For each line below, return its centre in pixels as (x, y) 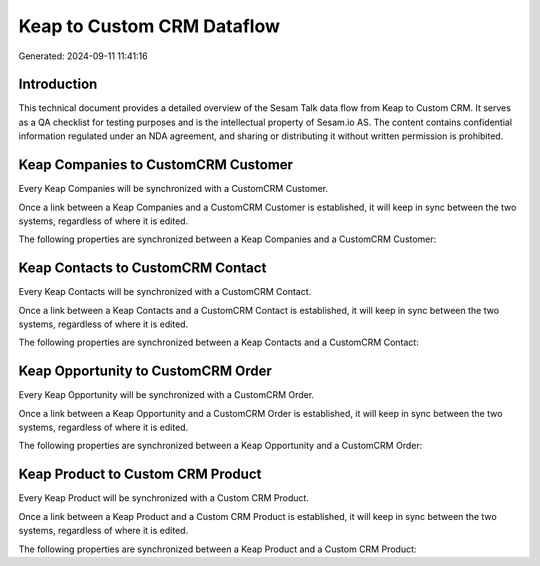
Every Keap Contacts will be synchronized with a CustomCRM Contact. (165, 292)
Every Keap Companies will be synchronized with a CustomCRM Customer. (173, 189)
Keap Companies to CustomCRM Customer (156, 165)
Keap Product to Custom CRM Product (140, 474)
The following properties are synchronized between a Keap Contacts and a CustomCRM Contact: (218, 342)
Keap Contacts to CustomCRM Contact (142, 268)
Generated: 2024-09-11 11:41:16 (83, 56)
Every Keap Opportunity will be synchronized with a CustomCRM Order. (166, 395)
